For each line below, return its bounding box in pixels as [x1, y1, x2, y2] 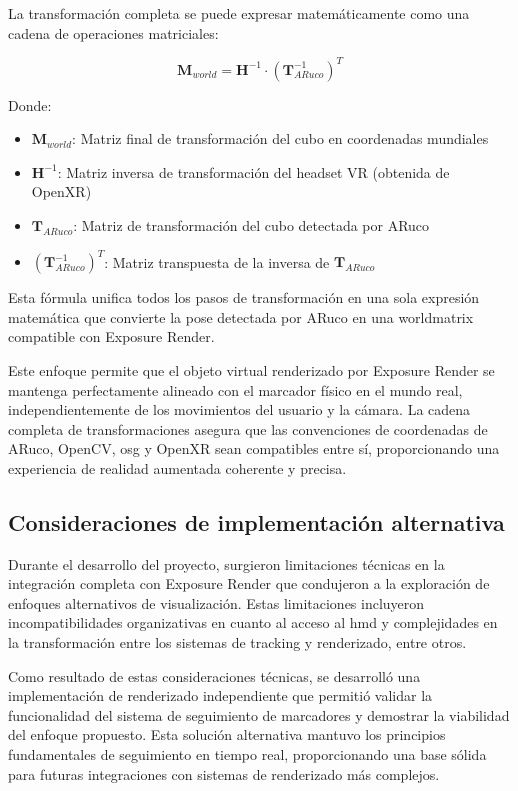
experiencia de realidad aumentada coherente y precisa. [8, 457, 347, 478]
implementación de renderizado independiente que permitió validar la [8, 685, 433, 706]
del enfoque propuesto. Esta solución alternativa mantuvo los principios [8, 724, 446, 745]
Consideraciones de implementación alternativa [8, 506, 505, 537]
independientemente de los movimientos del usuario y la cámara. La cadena [8, 399, 471, 420]
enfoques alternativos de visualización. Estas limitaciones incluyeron [8, 592, 425, 613]
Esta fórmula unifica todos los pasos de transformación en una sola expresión [8, 287, 480, 308]
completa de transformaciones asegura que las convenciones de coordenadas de [8, 418, 488, 439]
